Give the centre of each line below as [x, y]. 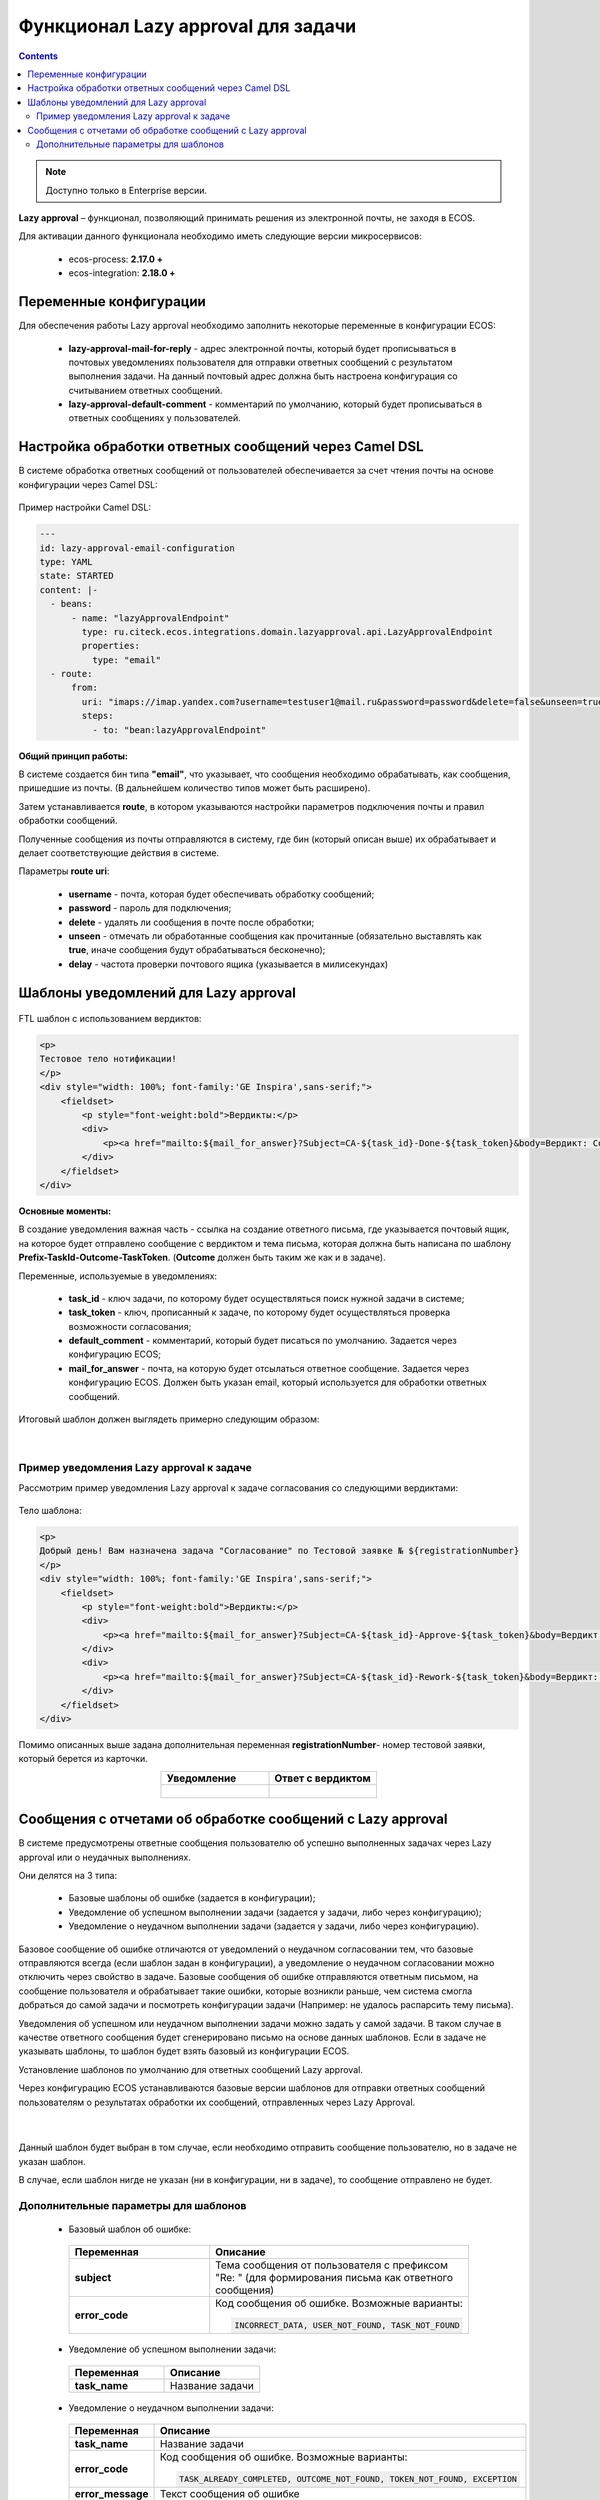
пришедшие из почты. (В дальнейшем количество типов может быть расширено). [194, 788]
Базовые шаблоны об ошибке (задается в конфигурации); [192, 1898]
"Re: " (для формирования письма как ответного [334, 2278]
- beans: [71, 604]
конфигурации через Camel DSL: [88, 484]
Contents [38, 56]
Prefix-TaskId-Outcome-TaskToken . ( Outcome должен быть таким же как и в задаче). [202, 1257]
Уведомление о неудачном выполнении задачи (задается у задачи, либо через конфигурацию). [274, 1926]
